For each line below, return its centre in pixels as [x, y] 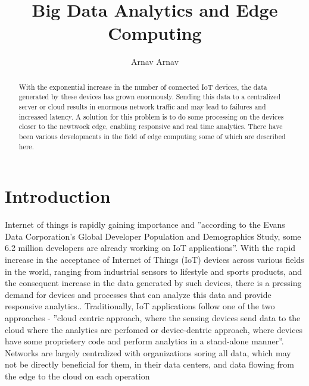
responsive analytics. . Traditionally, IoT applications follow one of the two [140, 306]
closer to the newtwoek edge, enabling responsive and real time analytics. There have [151, 126]
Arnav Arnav [155, 62]
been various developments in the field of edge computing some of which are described [152, 136]
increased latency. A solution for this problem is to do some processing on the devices [151, 116]
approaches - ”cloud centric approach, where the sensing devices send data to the [153, 317]
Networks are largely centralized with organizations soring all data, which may [148, 352]
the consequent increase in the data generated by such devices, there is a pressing [153, 283]
